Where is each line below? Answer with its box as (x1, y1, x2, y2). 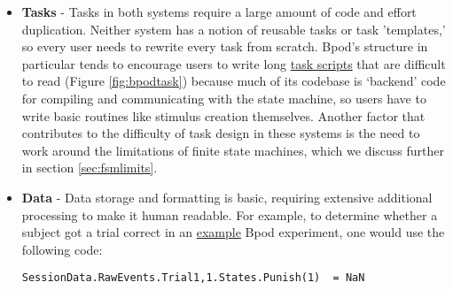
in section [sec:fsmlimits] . (21, 158, 158, 177)
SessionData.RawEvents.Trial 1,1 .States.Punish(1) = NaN (21, 271, 365, 285)
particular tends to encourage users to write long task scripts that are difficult (21, 54, 446, 72)
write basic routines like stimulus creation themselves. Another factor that (21, 106, 426, 125)
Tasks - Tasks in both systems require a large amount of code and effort (21, 3, 417, 20)
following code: (21, 240, 103, 258)
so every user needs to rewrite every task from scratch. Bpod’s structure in (21, 37, 428, 56)
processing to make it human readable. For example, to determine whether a (21, 205, 438, 224)
